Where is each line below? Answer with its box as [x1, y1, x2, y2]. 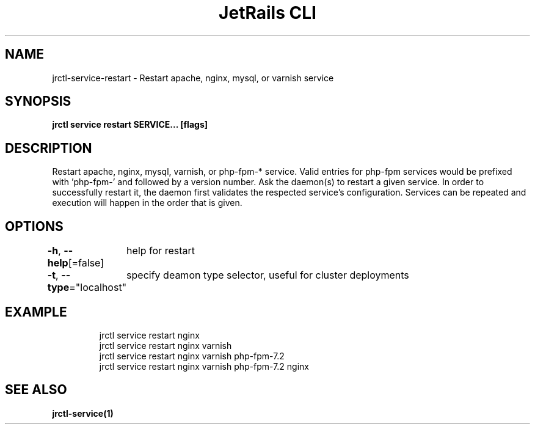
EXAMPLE [5, 304, 67, 320]
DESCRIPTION [5, 140, 92, 156]
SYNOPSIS [5, 94, 71, 109]
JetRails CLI [219, 2, 316, 23]
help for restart [126, 244, 195, 257]
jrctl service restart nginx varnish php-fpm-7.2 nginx [99, 361, 310, 372]
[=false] [68, 257, 104, 269]
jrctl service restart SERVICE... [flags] [52, 119, 208, 130]
